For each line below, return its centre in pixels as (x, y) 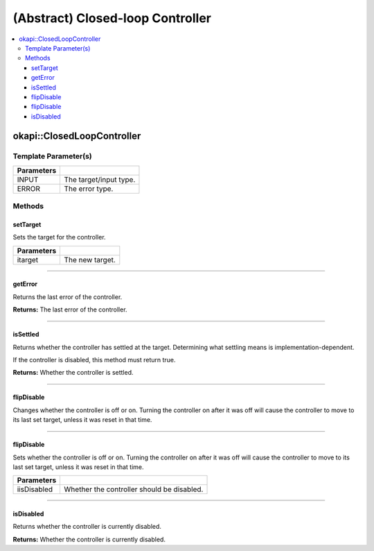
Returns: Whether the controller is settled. (73, 373)
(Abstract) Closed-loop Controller (112, 18)
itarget (28, 260)
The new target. (90, 260)
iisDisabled (35, 489)
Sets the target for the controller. (60, 237)
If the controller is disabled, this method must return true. (94, 359)
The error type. (89, 189)
